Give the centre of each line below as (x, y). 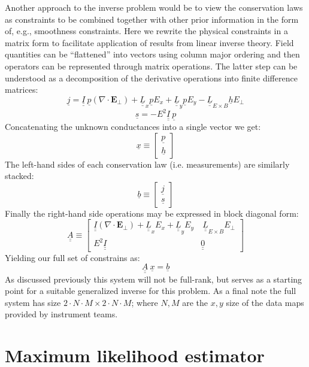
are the (195, 302)
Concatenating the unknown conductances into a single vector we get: (133, 126)
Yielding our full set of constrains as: (72, 257)
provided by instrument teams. (61, 314)
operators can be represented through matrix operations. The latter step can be (151, 66)
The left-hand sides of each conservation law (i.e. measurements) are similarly (147, 164)
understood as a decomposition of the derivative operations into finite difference (151, 78)
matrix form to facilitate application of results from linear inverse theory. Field (149, 42)
